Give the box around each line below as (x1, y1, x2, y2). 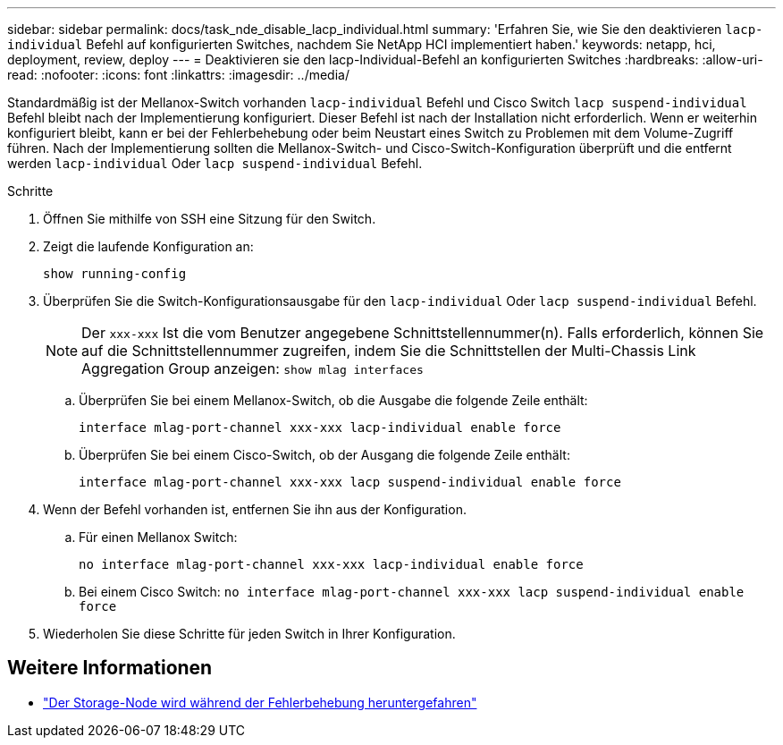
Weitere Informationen (7, 656, 213, 680)
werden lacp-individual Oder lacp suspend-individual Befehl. (7, 156, 423, 171)
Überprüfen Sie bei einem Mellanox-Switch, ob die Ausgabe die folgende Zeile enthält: (79, 393, 588, 408)
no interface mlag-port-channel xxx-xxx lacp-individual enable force (79, 557, 584, 571)
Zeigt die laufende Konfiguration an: (43, 239, 254, 254)
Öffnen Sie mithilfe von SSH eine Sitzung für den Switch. (43, 211, 376, 226)
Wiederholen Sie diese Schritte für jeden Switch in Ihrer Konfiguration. (43, 626, 456, 641)
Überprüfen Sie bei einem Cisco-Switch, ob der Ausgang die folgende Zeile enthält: (79, 447, 570, 462)
